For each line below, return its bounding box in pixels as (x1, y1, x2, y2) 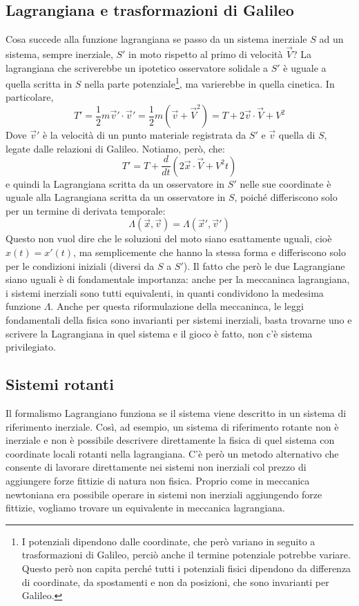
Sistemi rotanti (6, 373, 114, 395)
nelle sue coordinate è (240, 176, 331, 190)
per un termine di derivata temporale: (6, 203, 166, 217)
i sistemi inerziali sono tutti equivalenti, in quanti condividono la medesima (6, 285, 324, 300)
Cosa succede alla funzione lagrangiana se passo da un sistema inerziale (6, 32, 307, 46)
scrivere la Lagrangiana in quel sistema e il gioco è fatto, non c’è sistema (6, 326, 313, 340)
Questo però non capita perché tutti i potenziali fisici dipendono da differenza (21, 560, 351, 575)
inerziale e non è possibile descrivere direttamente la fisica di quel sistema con (6, 433, 335, 447)
